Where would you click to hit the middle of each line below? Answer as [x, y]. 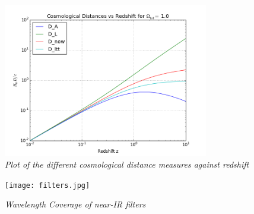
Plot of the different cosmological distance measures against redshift [127, 164]
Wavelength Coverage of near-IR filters [75, 204]
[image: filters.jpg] [47, 185]
